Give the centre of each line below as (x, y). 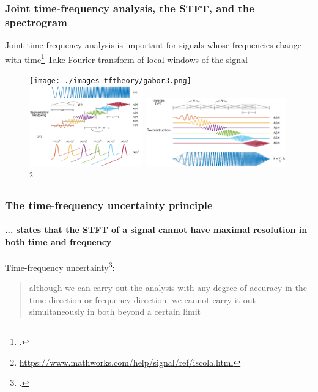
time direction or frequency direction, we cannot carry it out (142, 299)
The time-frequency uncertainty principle (109, 205)
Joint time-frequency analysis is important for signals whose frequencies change (153, 45)
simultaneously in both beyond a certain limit (115, 312)
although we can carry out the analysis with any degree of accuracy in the (168, 288)
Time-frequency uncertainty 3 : (60, 266)
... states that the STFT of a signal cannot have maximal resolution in (156, 230)
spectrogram (36, 22)
